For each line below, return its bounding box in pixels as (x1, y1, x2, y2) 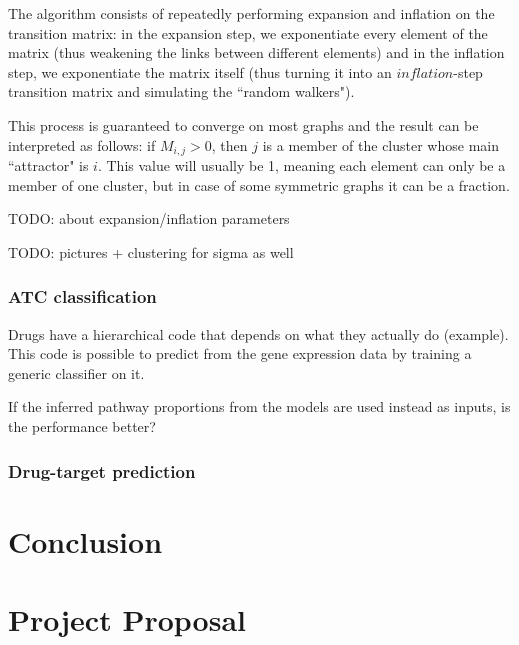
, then (211, 134, 248, 155)
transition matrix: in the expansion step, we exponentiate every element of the (8, 22, 488, 43)
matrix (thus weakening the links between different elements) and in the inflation (8, 42, 505, 63)
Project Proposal (8, 598, 246, 639)
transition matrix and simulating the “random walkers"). (8, 81, 355, 102)
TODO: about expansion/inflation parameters (8, 208, 290, 229)
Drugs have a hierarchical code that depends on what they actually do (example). (8, 323, 509, 344)
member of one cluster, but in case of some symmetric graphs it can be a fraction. (8, 174, 510, 195)
